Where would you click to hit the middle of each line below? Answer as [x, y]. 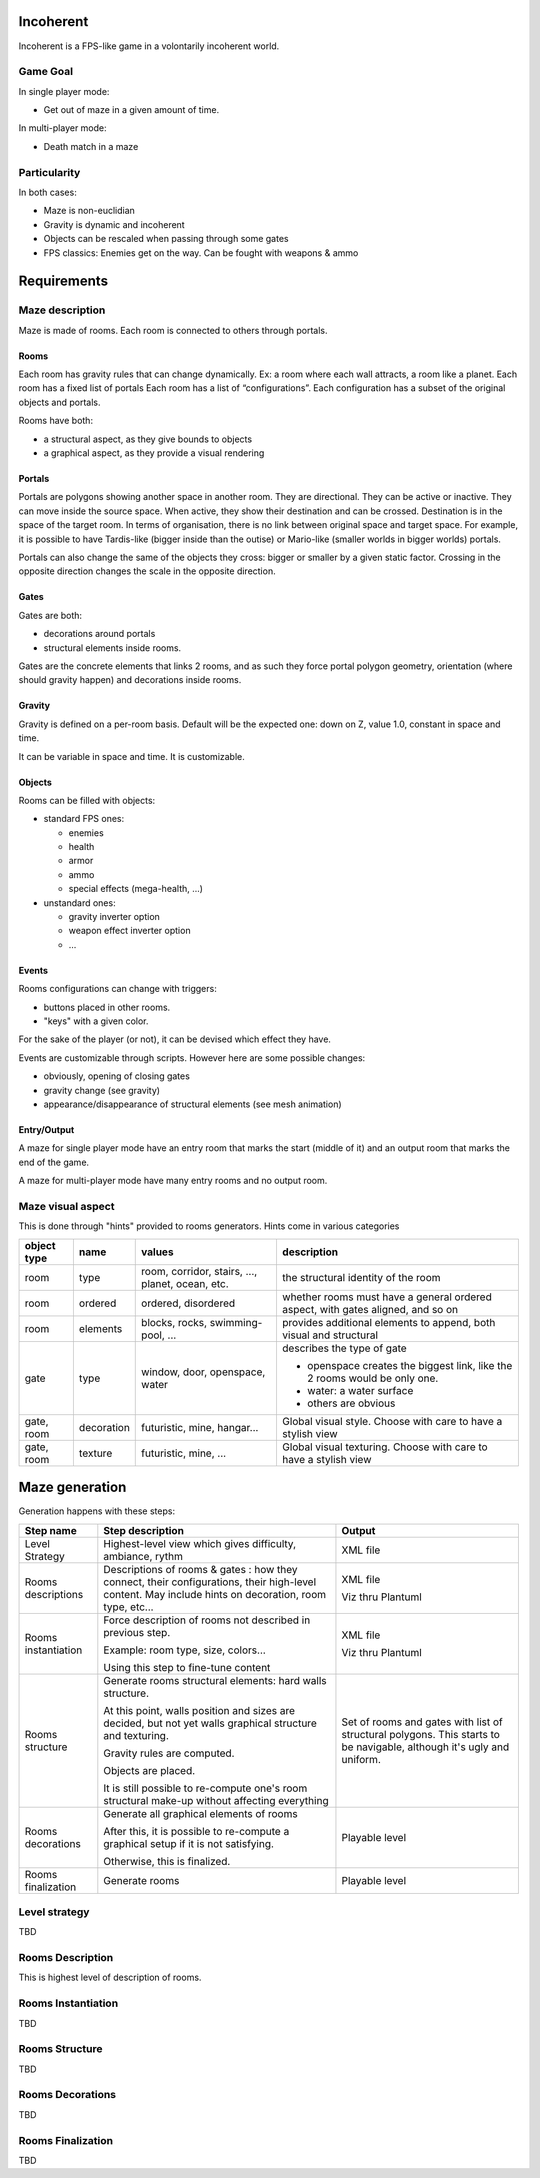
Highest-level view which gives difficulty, [200, 1543]
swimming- [236, 1322]
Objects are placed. [149, 1770]
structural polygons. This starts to [420, 1734]
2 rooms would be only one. [372, 1378]
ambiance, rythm [143, 1556]
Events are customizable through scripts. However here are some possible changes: [192, 1057]
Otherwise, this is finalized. [167, 1861]
